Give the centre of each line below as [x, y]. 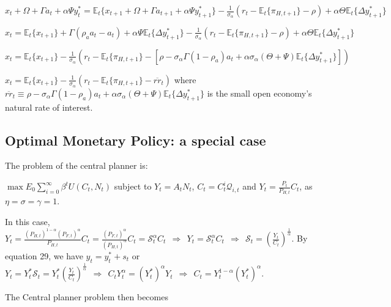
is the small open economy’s [259, 93]
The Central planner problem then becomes [87, 297]
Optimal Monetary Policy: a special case [136, 140]
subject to [133, 186]
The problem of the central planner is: [76, 165]
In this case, [28, 222]
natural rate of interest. [49, 107]
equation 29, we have [44, 255]
